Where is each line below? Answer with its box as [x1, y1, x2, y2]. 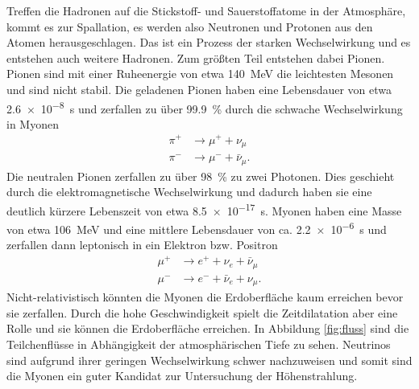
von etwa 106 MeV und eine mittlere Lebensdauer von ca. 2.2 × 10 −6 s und [6, 219, 387, 237]
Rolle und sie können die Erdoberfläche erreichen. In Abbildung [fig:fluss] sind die [6, 320, 409, 337]
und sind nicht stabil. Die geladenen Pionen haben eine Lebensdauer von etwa [6, 80, 392, 97]
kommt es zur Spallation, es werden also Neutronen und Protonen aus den [6, 18, 373, 35]
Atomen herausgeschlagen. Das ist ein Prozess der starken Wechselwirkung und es [6, 34, 411, 51]
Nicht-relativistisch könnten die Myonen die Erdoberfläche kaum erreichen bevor [6, 289, 404, 305]
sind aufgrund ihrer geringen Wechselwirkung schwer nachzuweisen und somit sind [6, 351, 413, 368]
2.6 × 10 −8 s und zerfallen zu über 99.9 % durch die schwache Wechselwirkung [6, 97, 403, 117]
